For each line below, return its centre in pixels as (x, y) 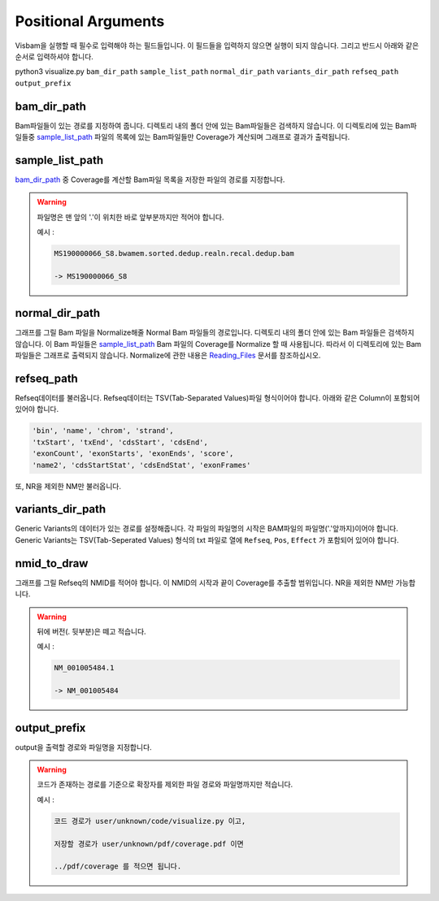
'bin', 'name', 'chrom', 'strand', (103, 431)
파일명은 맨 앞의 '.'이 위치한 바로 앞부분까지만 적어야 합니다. (130, 217)
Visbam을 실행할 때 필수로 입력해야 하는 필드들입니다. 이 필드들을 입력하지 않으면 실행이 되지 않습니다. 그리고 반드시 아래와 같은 (217, 45)
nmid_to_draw (52, 563)
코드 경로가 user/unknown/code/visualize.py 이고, (150, 821)
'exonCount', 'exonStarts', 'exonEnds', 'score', (133, 454)
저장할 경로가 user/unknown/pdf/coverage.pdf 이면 (149, 844)
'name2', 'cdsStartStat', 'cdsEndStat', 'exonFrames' (141, 465)
